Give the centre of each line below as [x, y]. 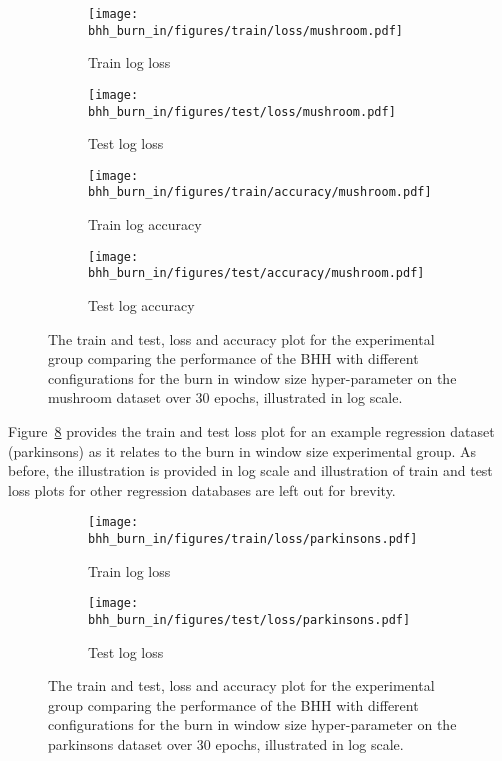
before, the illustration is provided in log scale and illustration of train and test [250, 470]
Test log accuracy [141, 305]
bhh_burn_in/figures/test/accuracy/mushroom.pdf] [256, 273]
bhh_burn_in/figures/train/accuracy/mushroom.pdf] [260, 192]
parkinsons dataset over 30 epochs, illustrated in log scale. [226, 743]
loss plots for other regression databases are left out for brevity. [202, 489]
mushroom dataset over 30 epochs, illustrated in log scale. [225, 397]
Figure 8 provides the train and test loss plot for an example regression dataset [251, 431]
